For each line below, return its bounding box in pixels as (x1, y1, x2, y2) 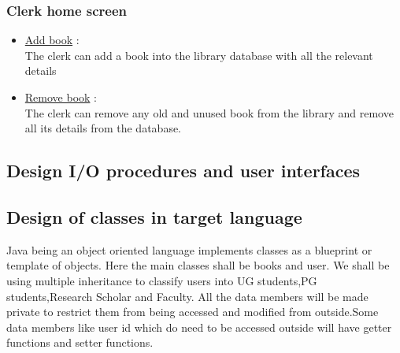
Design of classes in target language (6, 204, 302, 229)
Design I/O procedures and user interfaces (6, 158, 361, 183)
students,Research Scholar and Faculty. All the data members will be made (6, 288, 369, 304)
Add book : (24, 32, 80, 48)
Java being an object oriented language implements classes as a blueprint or (6, 241, 372, 258)
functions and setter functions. (6, 334, 154, 351)
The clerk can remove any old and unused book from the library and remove (24, 104, 394, 121)
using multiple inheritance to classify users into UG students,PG (6, 272, 317, 288)
